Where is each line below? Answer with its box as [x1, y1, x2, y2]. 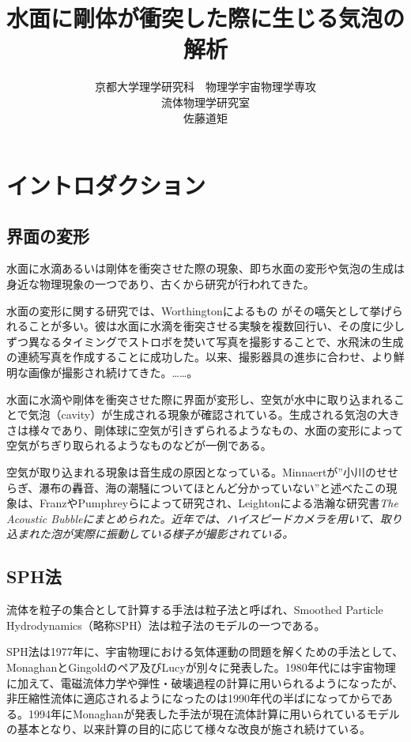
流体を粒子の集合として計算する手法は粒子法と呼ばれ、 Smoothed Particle [6, 601, 383, 618]
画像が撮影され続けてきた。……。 [28, 364, 198, 381]
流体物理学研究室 [161, 93, 250, 110]
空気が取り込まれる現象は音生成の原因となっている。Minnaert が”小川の [6, 464, 376, 480]
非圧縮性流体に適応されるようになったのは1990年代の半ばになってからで [6, 690, 382, 706]
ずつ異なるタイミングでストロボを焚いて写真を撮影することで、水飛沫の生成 [6, 333, 404, 349]
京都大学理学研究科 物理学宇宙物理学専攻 [95, 78, 316, 95]
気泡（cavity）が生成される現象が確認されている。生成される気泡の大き [28, 406, 400, 423]
